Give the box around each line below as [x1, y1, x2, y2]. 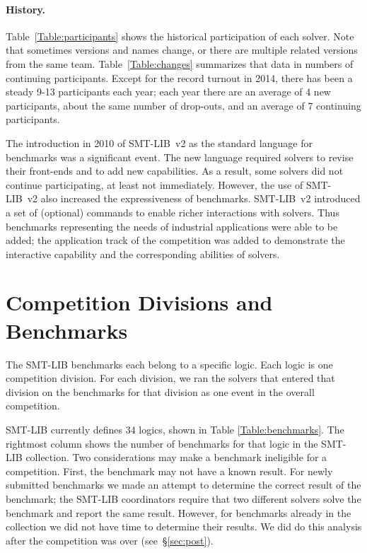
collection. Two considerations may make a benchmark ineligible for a [25, 450, 327, 465]
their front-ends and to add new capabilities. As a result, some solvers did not [6, 163, 344, 178]
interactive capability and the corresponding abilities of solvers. [6, 246, 280, 261]
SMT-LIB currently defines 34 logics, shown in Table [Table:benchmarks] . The [6, 421, 344, 436]
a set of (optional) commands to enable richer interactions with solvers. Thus [6, 204, 339, 219]
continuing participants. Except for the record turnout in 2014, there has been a [6, 70, 353, 85]
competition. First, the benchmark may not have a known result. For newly [6, 463, 333, 478]
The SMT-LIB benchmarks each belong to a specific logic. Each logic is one [6, 356, 333, 371]
